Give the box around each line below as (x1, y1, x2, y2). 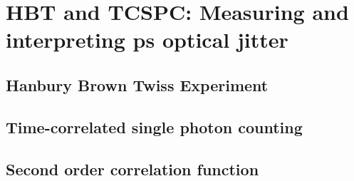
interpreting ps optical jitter (6, 25, 288, 54)
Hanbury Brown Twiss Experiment (6, 73, 269, 95)
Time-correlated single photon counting (6, 115, 303, 138)
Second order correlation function (6, 157, 259, 180)
